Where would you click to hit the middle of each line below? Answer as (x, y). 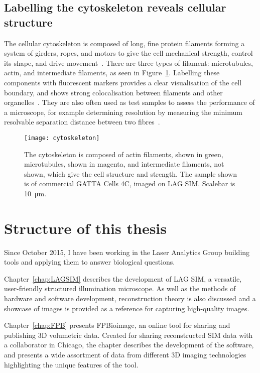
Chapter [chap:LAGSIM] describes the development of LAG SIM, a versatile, (123, 278)
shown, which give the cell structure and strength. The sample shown (131, 173)
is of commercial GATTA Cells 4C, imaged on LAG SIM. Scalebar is (130, 183)
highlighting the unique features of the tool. (71, 364)
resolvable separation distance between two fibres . (82, 122)
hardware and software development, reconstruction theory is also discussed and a (130, 298)
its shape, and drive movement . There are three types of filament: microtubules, (128, 63)
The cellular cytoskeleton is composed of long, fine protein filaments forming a (124, 43)
